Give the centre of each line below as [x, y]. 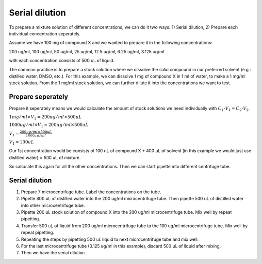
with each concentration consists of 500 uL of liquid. [62, 61]
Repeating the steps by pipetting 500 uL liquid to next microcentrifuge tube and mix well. [110, 239]
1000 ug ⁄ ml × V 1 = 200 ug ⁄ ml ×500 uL [49, 125]
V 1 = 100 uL [22, 143]
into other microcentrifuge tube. [53, 205]
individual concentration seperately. [45, 33]
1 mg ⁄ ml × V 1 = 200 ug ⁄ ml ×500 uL [45, 117]
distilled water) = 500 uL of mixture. [45, 157]
